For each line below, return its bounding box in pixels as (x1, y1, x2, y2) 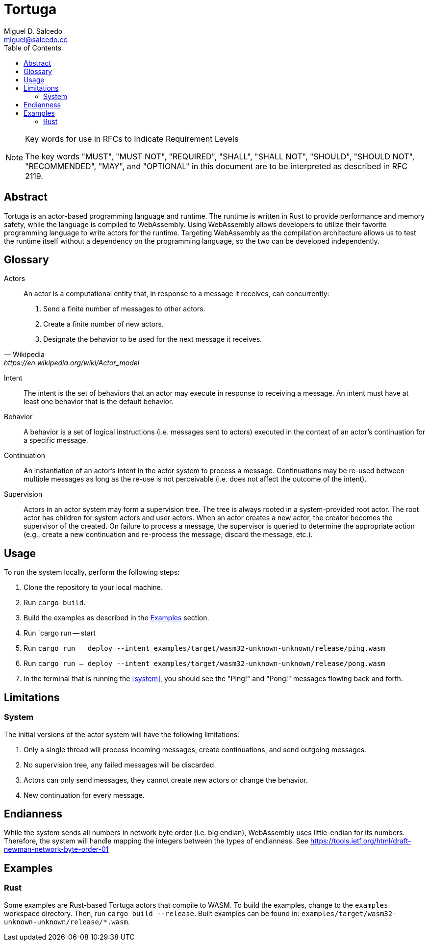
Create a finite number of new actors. (43, 320, 164, 329)
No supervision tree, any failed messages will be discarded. (24, 760, 216, 769)
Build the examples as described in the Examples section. (24, 613, 209, 622)
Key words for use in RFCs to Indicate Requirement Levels (25, 133, 239, 144)
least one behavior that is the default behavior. (24, 397, 174, 406)
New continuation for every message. (24, 791, 145, 799)
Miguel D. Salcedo (4, 26, 63, 35)
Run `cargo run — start (24, 629, 96, 638)
